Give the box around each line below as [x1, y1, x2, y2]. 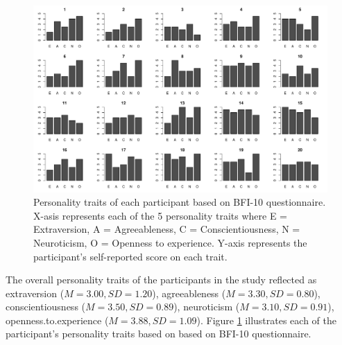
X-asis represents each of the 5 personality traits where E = [33, 208, 287, 222]
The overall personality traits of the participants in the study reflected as [6, 272, 317, 287]
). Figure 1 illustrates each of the [196, 312, 336, 327]
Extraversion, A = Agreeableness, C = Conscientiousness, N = [33, 222, 300, 236]
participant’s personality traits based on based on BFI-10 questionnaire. [6, 326, 311, 341]
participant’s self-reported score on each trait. [33, 249, 228, 263]
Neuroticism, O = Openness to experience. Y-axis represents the [33, 235, 307, 249]
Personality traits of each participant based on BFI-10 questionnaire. [33, 195, 326, 209]
